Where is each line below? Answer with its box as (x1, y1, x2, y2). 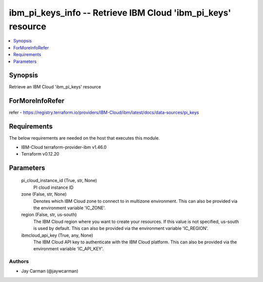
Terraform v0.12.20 (21, 151, 59, 157)
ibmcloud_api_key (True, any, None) (21, 232, 94, 238)
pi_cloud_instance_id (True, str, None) (21, 178, 97, 183)
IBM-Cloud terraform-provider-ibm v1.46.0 (21, 144, 107, 150)
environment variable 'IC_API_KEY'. (33, 246, 104, 252)
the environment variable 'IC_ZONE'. (33, 205, 106, 211)
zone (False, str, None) (21, 191, 67, 197)
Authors (9, 258, 29, 265)
